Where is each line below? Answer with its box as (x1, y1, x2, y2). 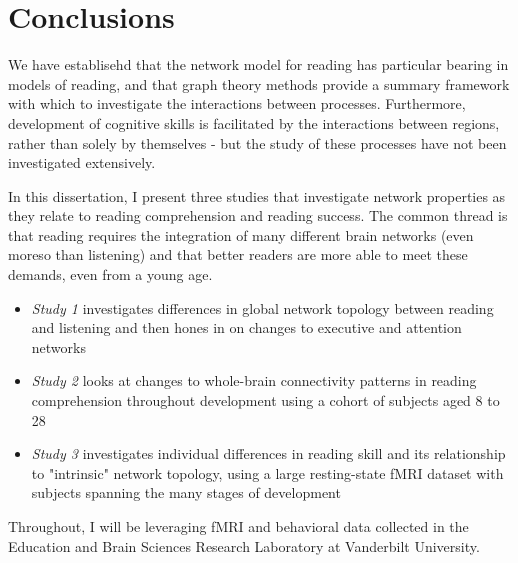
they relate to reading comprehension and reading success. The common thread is (8, 205, 508, 226)
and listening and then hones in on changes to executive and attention (31, 317, 462, 338)
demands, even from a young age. (8, 264, 213, 285)
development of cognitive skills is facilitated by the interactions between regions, (8, 112, 500, 133)
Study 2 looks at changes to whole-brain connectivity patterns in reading (31, 370, 477, 391)
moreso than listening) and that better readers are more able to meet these (8, 244, 468, 265)
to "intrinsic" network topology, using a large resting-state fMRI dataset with (31, 462, 504, 483)
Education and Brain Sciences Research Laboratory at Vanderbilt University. (8, 535, 480, 556)
